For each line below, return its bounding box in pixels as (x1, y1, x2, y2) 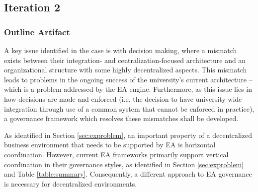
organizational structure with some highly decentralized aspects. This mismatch (4, 64, 247, 75)
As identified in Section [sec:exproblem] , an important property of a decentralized (4, 129, 252, 140)
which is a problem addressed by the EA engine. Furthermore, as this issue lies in (4, 84, 252, 94)
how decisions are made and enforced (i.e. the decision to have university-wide (4, 93, 242, 104)
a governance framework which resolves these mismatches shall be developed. (4, 113, 239, 124)
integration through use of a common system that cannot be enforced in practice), (4, 103, 255, 114)
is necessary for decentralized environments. (4, 178, 137, 189)
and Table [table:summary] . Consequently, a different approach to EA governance (4, 169, 252, 179)
